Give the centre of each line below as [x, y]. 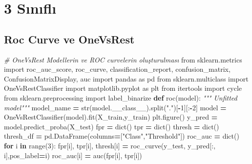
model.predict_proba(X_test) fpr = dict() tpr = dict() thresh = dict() [112, 126]
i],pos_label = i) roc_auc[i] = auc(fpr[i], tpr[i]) [73, 155]
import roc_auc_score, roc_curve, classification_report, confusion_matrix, [117, 69]
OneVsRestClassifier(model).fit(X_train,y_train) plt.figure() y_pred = [111, 117]
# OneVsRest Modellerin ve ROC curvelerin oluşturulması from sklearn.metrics [123, 59]
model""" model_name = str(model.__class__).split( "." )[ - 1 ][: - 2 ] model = [115, 107]
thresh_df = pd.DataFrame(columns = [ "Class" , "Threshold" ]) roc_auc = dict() [122, 136]
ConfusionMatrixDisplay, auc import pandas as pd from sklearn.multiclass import [126, 78]
